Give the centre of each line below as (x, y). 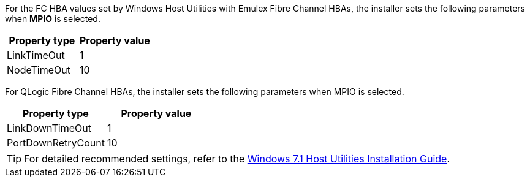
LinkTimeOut (36, 55)
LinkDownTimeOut (49, 128)
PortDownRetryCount (56, 143)
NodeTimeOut (39, 70)
